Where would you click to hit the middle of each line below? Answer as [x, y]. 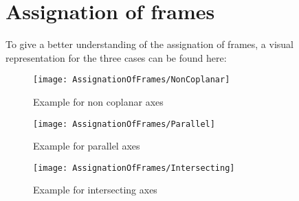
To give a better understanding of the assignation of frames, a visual [149, 44]
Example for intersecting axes [95, 190]
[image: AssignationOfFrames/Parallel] [124, 124]
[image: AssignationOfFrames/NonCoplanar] [132, 80]
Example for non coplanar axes [98, 101]
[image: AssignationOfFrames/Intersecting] [134, 168]
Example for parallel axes [87, 146]
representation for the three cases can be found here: [116, 57]
